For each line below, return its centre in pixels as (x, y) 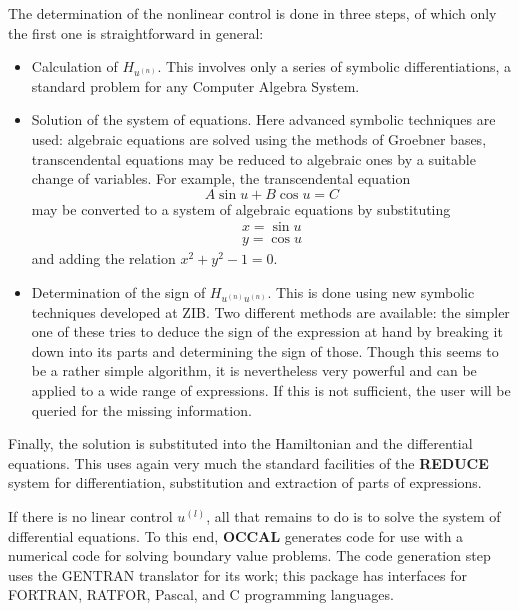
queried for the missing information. (141, 409)
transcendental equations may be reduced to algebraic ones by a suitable (253, 158)
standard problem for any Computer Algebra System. (195, 85)
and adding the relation (103, 258)
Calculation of (74, 66)
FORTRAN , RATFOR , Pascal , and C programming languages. (201, 594)
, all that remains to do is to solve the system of (353, 515)
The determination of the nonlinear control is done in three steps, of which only (252, 13)
